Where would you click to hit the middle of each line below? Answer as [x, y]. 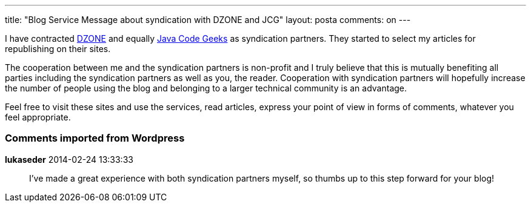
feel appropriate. [38, 117]
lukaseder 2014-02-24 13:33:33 [69, 159]
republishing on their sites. [58, 49]
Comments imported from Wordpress [95, 138]
